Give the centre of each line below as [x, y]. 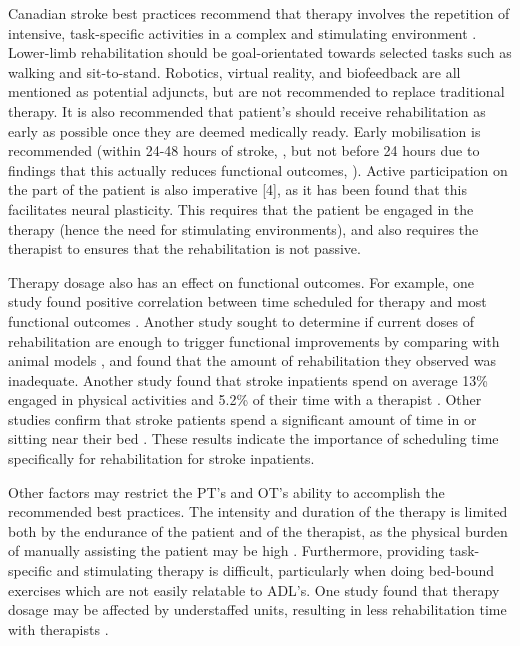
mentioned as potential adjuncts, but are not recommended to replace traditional [256, 91]
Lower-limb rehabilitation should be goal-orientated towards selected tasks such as [260, 52]
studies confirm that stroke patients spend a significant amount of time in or [242, 418]
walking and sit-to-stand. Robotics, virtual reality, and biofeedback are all [234, 71]
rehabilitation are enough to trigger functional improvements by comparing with [254, 340]
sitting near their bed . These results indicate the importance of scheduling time [253, 438]
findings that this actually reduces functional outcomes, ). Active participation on [258, 169]
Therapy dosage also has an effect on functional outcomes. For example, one [241, 281]
